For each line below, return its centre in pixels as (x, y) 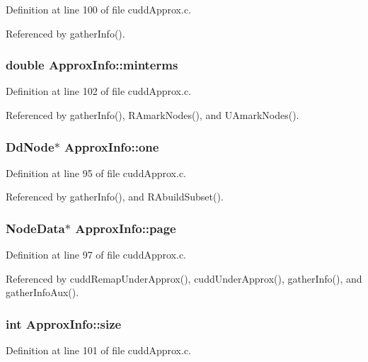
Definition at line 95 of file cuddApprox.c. (96, 172)
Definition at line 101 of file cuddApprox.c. (98, 350)
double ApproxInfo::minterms (92, 65)
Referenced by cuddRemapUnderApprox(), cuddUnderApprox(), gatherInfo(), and (184, 278)
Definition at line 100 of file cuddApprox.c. (98, 9)
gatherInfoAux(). (42, 292)
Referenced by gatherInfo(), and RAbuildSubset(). (115, 197)
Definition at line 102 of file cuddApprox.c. (98, 91)
